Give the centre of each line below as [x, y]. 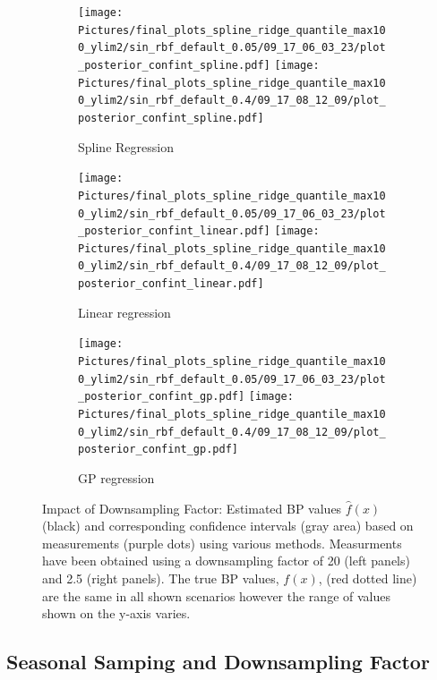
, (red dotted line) [368, 578]
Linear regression [124, 312]
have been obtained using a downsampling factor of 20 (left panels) [226, 561]
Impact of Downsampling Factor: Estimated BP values [192, 508]
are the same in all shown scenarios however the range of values [216, 595]
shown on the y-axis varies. [116, 613]
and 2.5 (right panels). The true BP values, [161, 578]
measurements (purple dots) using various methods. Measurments [222, 543]
